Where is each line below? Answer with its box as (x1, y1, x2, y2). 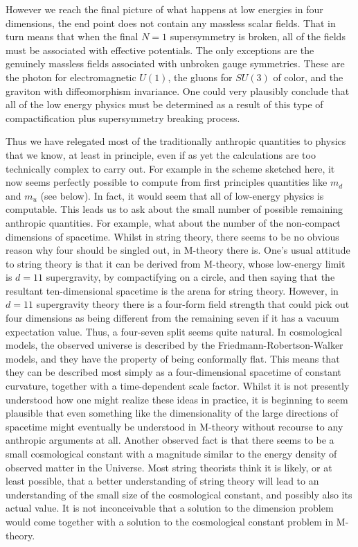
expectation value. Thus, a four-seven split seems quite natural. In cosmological (6, 324, 343, 338)
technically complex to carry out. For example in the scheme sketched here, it (6, 161, 335, 175)
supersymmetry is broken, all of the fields (170, 29, 346, 44)
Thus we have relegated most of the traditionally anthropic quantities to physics (6, 134, 346, 148)
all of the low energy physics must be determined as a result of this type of (6, 97, 323, 112)
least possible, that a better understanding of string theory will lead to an (6, 474, 319, 488)
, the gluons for (168, 69, 233, 84)
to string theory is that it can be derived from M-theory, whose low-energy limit (6, 256, 346, 270)
